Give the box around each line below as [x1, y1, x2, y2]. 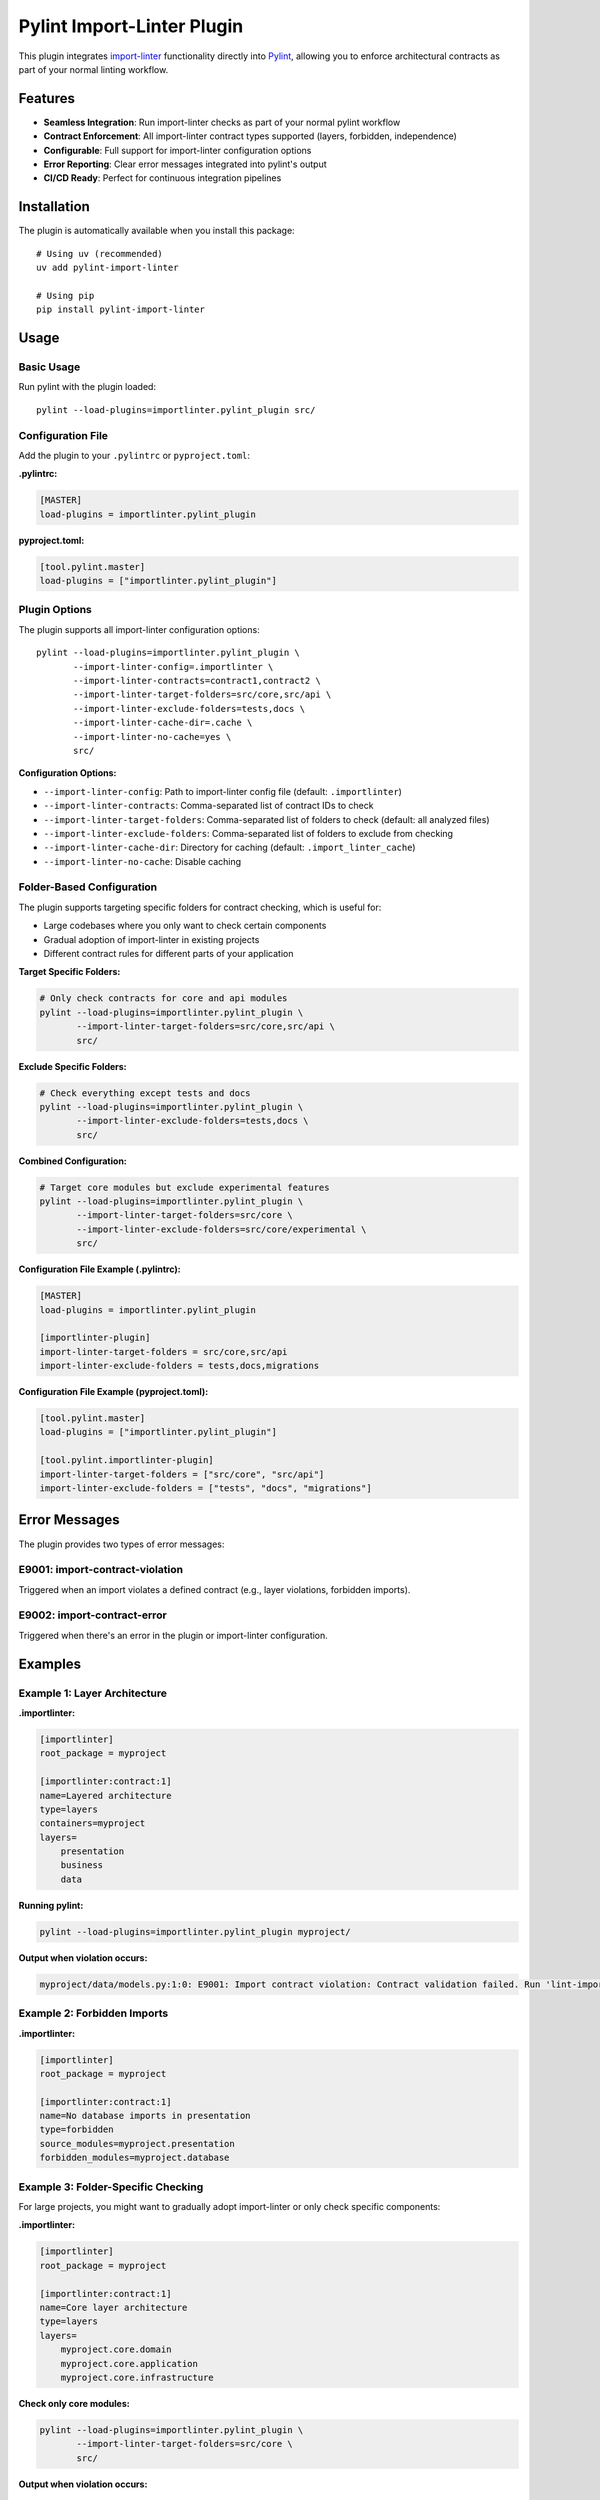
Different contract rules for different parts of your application [43, 947, 294, 959]
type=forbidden [39, 2124, 114, 2135]
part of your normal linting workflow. [18, 63, 169, 75]
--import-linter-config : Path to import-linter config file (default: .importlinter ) [43, 785, 402, 797]
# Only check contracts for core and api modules [39, 993, 288, 1004]
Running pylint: [18, 1899, 84, 1911]
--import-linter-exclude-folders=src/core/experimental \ [76, 1223, 367, 1235]
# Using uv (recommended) [36, 248, 164, 259]
